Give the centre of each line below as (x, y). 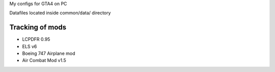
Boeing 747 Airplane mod (49, 53)
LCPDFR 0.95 (36, 39)
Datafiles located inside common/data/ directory (60, 13)
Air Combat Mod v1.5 (44, 60)
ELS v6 (30, 46)
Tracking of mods (38, 27)
